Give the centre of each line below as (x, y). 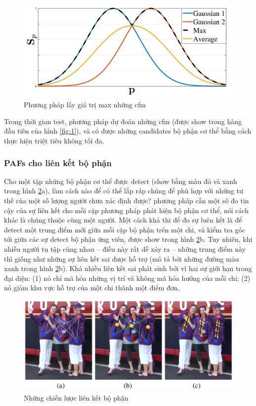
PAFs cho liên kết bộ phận (58, 162)
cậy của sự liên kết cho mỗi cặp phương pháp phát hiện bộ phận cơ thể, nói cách (127, 210)
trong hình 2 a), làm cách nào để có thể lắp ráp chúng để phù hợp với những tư (124, 191)
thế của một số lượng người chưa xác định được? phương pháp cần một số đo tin (127, 201)
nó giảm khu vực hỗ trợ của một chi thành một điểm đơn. (92, 288)
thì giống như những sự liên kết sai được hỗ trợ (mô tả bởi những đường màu (122, 258)
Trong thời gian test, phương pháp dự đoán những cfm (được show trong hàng (123, 121)
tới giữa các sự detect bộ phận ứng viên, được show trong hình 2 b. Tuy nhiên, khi (128, 239)
